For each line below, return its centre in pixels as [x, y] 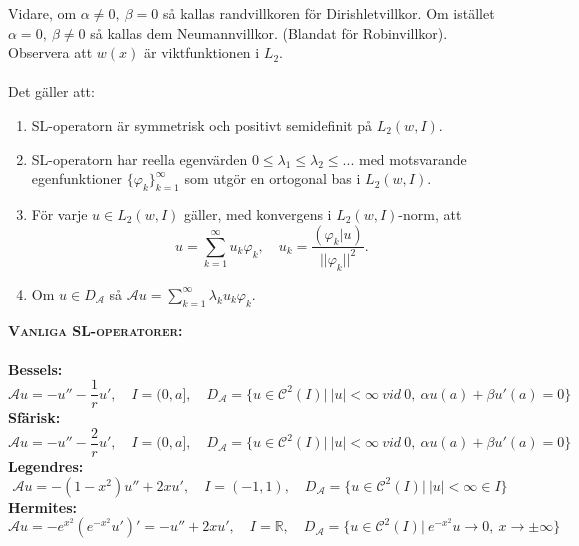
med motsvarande [412, 158]
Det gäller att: [51, 91]
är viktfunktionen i [202, 52]
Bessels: [35, 368]
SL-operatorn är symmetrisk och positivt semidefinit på [201, 124]
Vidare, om [42, 13]
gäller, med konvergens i [257, 213]
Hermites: [42, 506]
